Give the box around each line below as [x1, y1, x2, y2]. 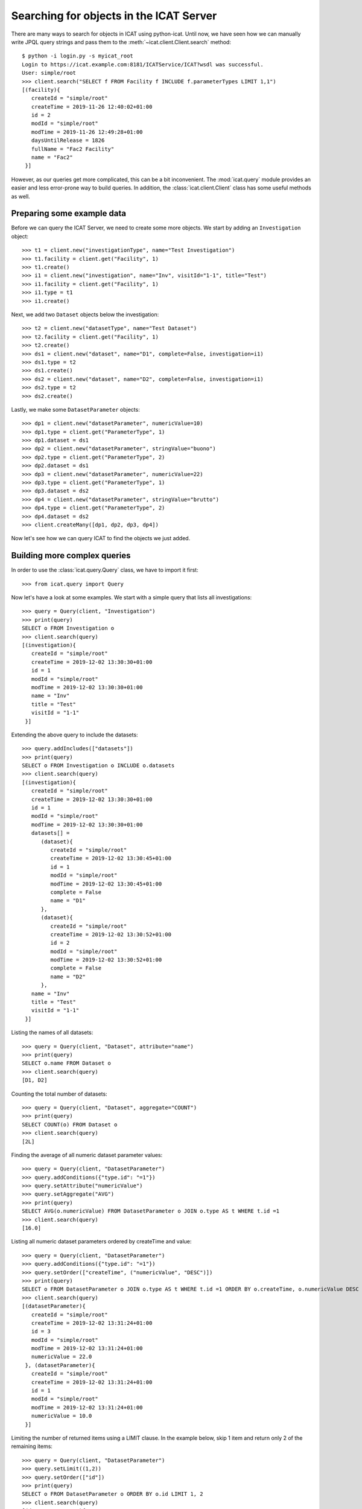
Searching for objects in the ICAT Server [11, 9, 217, 22]
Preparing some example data [11, 208, 127, 219]
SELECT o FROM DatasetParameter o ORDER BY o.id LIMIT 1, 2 [22, 1491, 203, 1498]
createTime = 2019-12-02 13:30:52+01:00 [50, 931, 172, 938]
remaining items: [11, 1443, 52, 1450]
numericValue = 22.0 [31, 1353, 92, 1361]
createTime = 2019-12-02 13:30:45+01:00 [50, 855, 172, 862]
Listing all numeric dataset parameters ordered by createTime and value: [11, 1238, 192, 1245]
